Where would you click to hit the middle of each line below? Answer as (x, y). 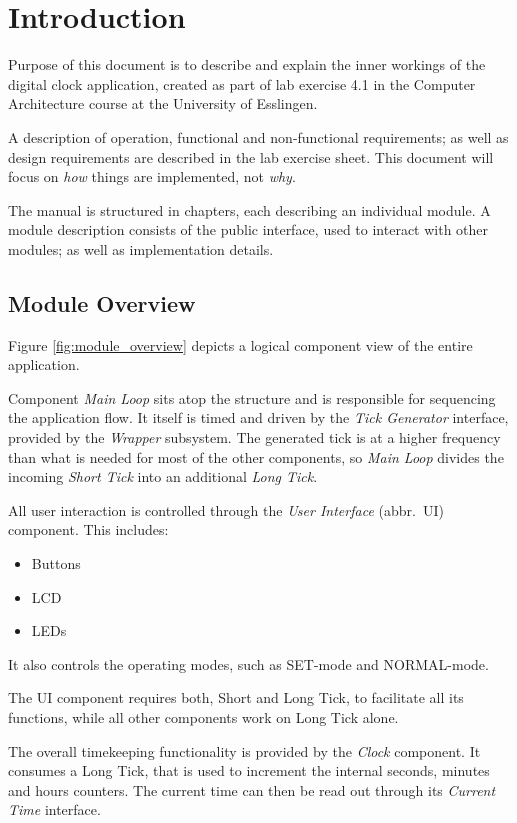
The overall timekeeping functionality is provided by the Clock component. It (244, 750)
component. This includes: (88, 529)
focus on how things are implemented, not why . (152, 176)
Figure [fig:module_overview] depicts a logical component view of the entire (240, 344)
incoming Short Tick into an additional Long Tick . (163, 476)
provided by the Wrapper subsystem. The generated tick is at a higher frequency (254, 437)
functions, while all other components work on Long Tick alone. (203, 716)
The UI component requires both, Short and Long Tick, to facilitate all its (236, 697)
